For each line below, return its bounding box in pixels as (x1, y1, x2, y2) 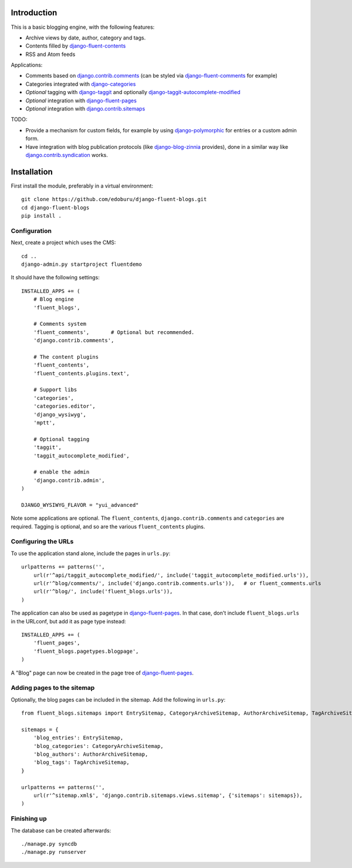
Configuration (11, 226, 52, 235)
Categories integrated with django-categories (25, 80, 136, 88)
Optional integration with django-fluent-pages (25, 97, 137, 104)
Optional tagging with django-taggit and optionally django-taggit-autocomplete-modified (25, 89, 241, 96)
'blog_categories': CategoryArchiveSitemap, (33, 743, 164, 749)
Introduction (11, 8, 57, 18)
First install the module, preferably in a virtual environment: (11, 182, 154, 189)
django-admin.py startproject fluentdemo (21, 261, 142, 268)
